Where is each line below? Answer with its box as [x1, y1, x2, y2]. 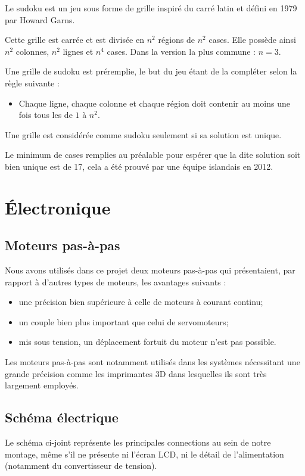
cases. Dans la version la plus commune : [107, 45, 256, 57]
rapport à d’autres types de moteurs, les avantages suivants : [5, 275, 226, 288]
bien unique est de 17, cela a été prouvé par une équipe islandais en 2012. [5, 160, 273, 172]
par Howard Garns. [5, 13, 75, 26]
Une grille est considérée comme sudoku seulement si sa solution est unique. [5, 128, 282, 141]
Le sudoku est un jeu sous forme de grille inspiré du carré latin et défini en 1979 [5, 2, 297, 14]
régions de [158, 33, 195, 46]
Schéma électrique [5, 408, 119, 427]
